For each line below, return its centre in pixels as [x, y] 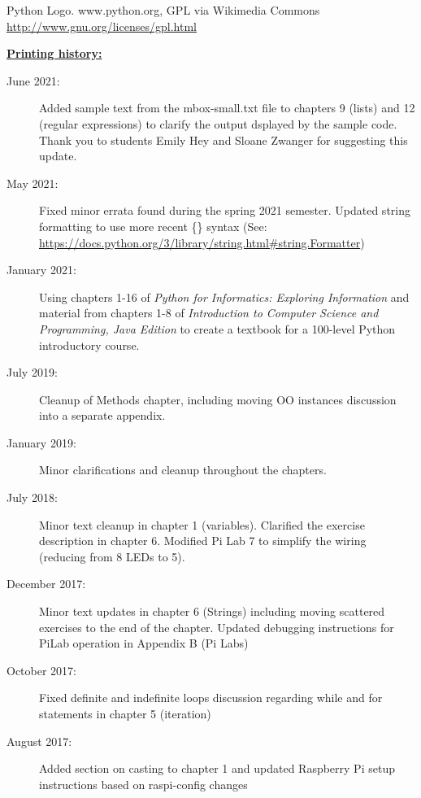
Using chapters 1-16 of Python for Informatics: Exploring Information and [224, 297]
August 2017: [39, 741]
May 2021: [33, 183]
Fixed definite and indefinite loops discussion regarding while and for [211, 698]
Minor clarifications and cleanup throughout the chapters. [183, 470]
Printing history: [54, 53]
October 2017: [41, 670]
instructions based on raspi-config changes [143, 784]
